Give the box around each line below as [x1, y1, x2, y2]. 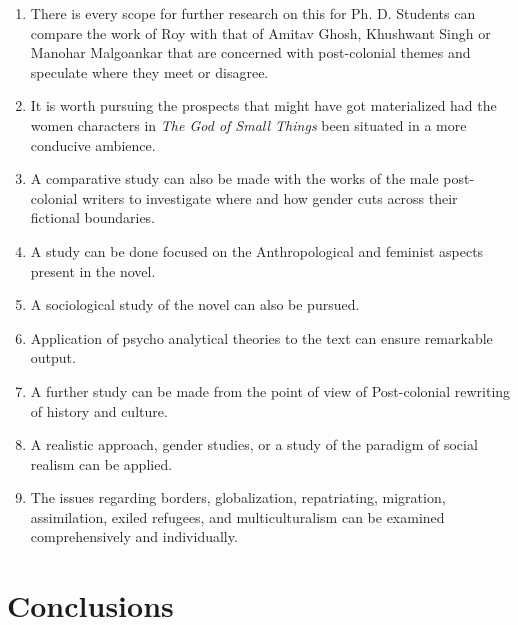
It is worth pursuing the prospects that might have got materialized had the [30, 95, 497, 116]
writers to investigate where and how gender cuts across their [82, 187, 458, 208]
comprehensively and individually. [30, 526, 238, 547]
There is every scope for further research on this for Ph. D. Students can [30, 3, 476, 23]
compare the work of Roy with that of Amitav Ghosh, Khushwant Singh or [30, 22, 491, 43]
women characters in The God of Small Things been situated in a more [30, 114, 467, 135]
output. [30, 347, 76, 368]
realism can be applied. [30, 453, 173, 474]
